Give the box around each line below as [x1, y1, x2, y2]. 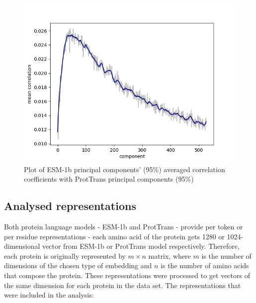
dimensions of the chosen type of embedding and [4, 260, 152, 271]
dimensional [4, 241, 40, 251]
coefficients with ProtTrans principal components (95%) [24, 174, 194, 184]
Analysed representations [4, 198, 136, 213]
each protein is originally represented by [4, 250, 126, 261]
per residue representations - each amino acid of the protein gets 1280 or [4, 231, 225, 241]
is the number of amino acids [161, 260, 249, 271]
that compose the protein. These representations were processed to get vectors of [4, 270, 250, 280]
